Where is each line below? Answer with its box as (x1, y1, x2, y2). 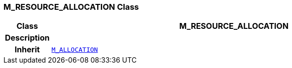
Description (5, 33, 50, 43)
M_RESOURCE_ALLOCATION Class (3, 2, 139, 12)
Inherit (14, 45, 40, 55)
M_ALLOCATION (51, 45, 98, 53)
